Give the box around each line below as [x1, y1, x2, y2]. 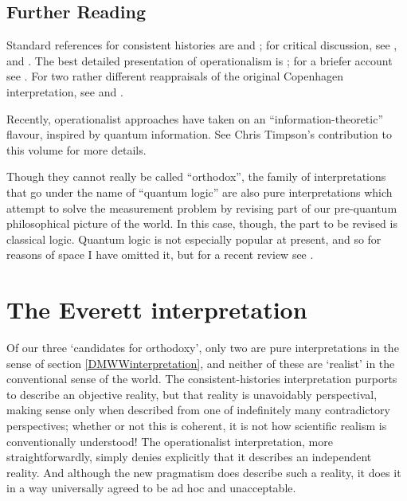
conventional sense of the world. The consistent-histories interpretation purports [6, 370, 397, 387]
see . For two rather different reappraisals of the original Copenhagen [6, 68, 344, 84]
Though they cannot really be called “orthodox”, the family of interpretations [6, 168, 386, 185]
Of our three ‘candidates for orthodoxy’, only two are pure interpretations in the [6, 339, 399, 356]
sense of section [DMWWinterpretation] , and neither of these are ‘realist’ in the [6, 354, 395, 371]
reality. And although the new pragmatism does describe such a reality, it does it [6, 464, 401, 480]
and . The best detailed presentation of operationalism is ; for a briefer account [6, 52, 393, 68]
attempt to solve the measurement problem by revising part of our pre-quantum [6, 199, 397, 216]
